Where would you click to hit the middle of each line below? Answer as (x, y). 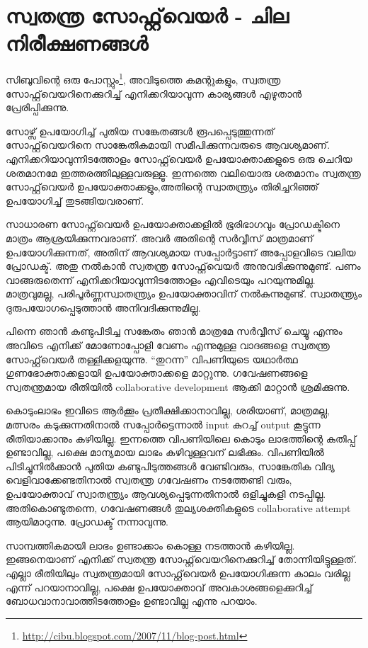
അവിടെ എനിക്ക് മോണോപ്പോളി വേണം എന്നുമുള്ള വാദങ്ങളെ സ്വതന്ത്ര (168, 345)
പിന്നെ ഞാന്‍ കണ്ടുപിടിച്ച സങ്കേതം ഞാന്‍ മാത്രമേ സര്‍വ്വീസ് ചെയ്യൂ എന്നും (174, 331)
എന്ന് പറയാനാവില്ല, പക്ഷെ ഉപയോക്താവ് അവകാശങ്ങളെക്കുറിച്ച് (159, 587)
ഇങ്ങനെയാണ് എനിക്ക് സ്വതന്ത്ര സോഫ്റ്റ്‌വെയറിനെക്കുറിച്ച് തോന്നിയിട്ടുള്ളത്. (182, 559)
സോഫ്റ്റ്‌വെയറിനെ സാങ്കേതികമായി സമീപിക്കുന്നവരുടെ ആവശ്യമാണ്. (168, 145)
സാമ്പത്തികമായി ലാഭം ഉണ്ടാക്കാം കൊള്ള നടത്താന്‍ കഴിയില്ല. (150, 545)
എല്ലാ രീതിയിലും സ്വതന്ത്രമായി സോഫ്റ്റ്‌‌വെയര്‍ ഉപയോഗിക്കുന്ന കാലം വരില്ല (178, 573)
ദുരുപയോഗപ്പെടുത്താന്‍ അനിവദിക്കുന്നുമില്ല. (103, 307)
